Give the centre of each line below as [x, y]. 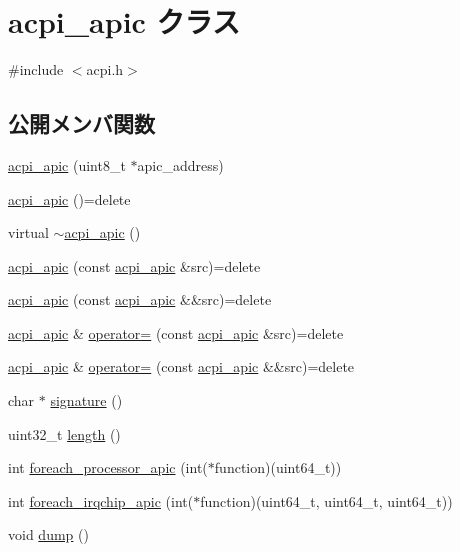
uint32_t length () [64, 433]
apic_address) [180, 164]
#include [36, 69]
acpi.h [105, 69]
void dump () [48, 534]
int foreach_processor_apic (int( [108, 467]
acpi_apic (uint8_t [67, 164]
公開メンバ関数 [81, 123]
